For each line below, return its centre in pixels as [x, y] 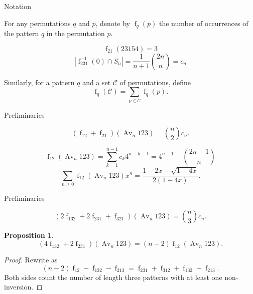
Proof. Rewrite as [31, 260]
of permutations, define [155, 82]
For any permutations [37, 23]
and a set [97, 82]
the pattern [22, 33]
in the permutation [76, 33]
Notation [18, 6]
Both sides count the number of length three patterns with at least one [113, 277]
